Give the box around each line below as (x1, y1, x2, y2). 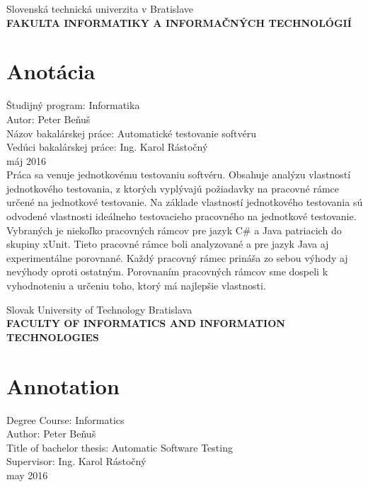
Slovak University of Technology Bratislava (6, 302, 192, 316)
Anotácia (6, 57, 96, 86)
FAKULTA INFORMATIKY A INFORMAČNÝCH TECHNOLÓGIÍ (6, 15, 352, 30)
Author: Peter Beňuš (6, 426, 96, 441)
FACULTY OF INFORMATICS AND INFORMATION (6, 316, 285, 331)
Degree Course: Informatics (6, 412, 125, 427)
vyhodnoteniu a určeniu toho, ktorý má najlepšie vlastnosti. (6, 278, 266, 293)
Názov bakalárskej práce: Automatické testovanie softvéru (6, 125, 257, 140)
